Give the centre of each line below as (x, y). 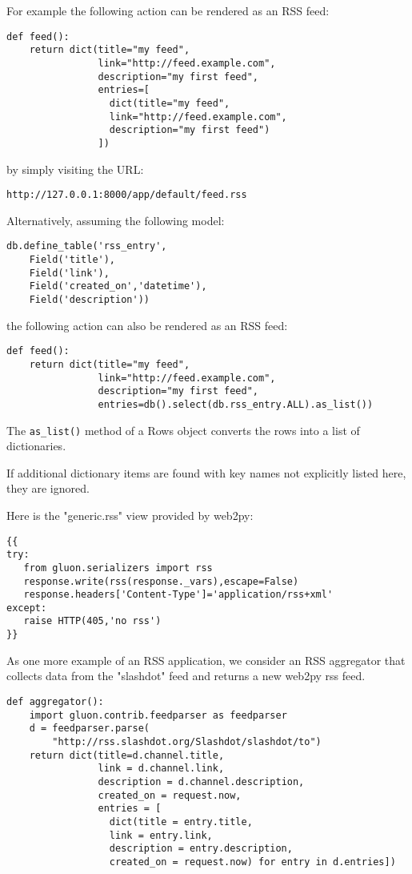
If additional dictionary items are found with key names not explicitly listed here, (206, 472)
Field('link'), (69, 273)
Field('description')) (89, 299)
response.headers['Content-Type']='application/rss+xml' (178, 595)
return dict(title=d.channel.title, (127, 755)
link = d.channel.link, (161, 769)
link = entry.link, (161, 835)
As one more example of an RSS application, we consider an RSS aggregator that (206, 660)
